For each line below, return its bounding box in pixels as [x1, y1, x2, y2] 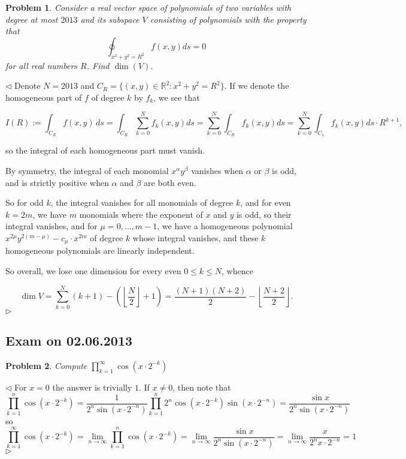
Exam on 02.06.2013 [5, 331, 133, 350]
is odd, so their [236, 208, 292, 220]
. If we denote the [224, 79, 289, 92]
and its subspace [80, 13, 140, 25]
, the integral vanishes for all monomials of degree [50, 196, 234, 209]
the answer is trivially [52, 380, 132, 393]
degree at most [5, 13, 58, 25]
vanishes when [191, 164, 244, 176]
